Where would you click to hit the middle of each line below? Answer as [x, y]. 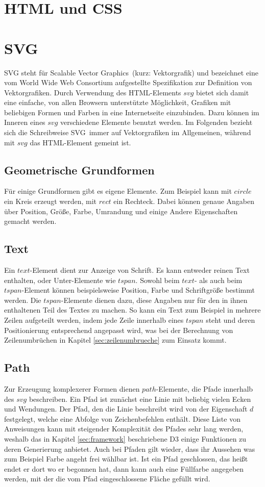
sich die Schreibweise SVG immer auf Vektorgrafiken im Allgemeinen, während [128, 132]
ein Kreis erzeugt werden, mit [51, 201]
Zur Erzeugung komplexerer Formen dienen [72, 388]
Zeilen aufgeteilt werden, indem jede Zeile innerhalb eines [94, 320]
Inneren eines [25, 122]
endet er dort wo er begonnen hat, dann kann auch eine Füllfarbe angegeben [124, 468]
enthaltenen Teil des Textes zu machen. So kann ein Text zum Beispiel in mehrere [132, 310]
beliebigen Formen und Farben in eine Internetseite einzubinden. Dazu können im [132, 112]
